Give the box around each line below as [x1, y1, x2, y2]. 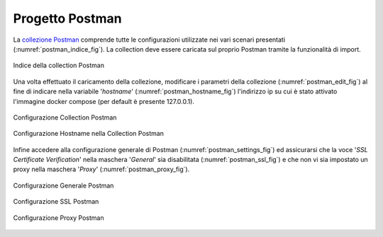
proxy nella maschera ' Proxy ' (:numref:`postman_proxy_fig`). [13, 165, 190, 173]
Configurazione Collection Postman [13, 113, 117, 122]
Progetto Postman [13, 11, 122, 26]
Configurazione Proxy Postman [13, 213, 104, 222]
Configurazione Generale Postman [13, 181, 114, 190]
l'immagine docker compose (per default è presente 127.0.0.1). [13, 97, 195, 105]
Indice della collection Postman [13, 61, 104, 70]
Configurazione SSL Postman [13, 197, 99, 206]
